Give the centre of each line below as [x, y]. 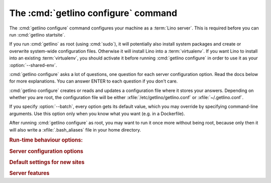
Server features [29, 173]
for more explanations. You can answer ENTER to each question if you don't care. [94, 81]
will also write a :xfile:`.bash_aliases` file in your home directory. [75, 129]
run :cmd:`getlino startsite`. [37, 34]
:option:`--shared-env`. [33, 65]
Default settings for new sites [47, 162]
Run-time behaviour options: [46, 140]
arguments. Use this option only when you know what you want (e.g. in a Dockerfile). [97, 113]
